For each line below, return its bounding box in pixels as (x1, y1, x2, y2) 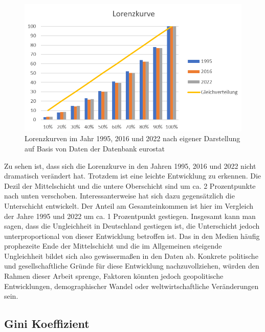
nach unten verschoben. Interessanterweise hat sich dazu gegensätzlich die (4, 190, 235, 201)
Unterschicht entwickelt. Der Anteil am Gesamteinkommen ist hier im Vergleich (4, 200, 254, 211)
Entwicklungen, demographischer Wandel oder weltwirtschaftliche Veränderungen (4, 280, 259, 291)
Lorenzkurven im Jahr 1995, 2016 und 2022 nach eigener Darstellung (25, 133, 240, 144)
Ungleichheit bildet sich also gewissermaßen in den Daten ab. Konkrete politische (4, 250, 258, 261)
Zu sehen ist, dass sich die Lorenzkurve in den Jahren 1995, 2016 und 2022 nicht (4, 160, 256, 171)
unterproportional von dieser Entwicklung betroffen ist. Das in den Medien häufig (4, 230, 260, 241)
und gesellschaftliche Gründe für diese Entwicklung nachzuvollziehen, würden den (4, 260, 259, 271)
